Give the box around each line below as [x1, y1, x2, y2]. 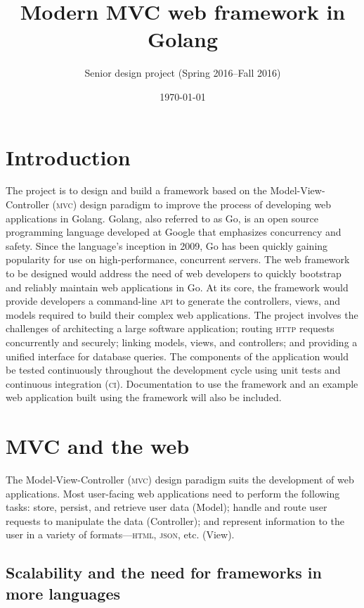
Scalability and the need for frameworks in [6, 562, 322, 583]
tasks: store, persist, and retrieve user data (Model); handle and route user [6, 500, 327, 514]
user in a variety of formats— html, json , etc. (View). [6, 527, 235, 542]
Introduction [6, 142, 131, 171]
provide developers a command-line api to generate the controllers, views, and [6, 293, 341, 308]
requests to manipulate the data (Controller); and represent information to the [6, 513, 344, 528]
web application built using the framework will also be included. [6, 390, 282, 405]
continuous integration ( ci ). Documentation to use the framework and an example [6, 376, 358, 391]
